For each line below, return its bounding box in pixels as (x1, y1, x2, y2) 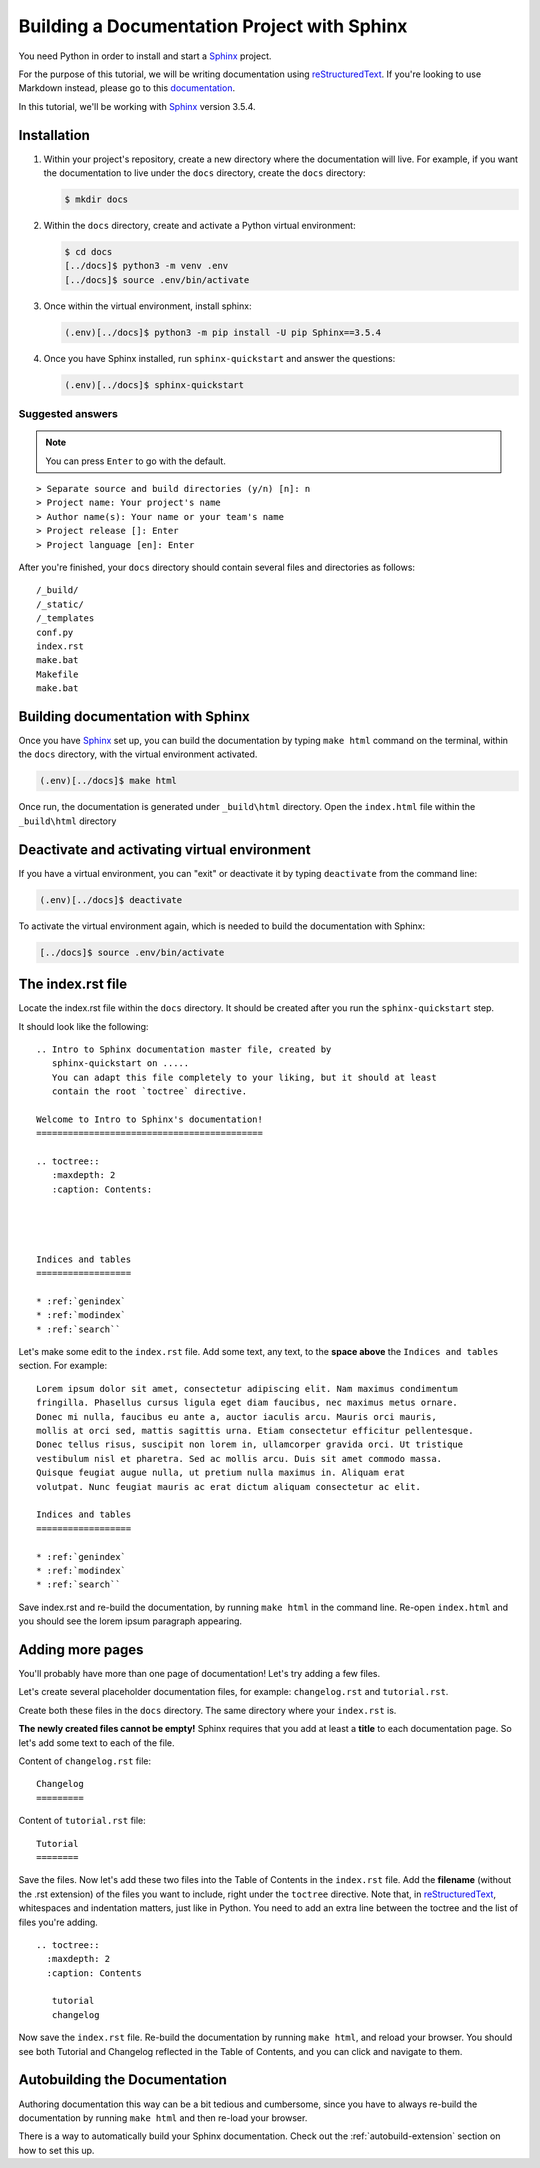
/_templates (36, 613, 95, 624)
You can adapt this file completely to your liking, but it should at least (51, 1071, 437, 1083)
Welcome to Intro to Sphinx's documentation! (36, 1113, 264, 1125)
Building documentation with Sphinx (18, 708, 250, 725)
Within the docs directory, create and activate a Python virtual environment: (43, 219, 356, 231)
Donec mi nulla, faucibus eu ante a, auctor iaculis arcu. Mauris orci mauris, (36, 1411, 437, 1422)
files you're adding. (18, 1916, 99, 1928)
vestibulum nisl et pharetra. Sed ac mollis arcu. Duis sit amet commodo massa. (36, 1453, 443, 1464)
